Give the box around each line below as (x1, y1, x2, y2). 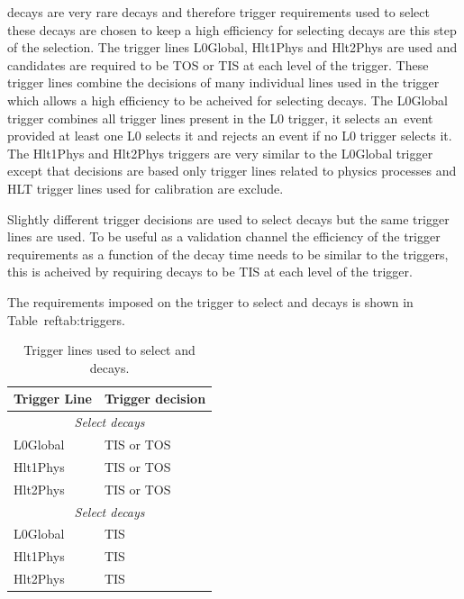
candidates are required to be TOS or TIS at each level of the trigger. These (7, 55, 429, 74)
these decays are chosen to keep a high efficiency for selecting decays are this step (7, 20, 457, 39)
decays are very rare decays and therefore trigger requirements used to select (7, 3, 430, 21)
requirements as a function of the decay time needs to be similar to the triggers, (7, 244, 449, 263)
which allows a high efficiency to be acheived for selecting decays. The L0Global (7, 90, 448, 109)
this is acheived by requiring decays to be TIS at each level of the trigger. (7, 262, 413, 281)
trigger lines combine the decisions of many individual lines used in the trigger (7, 73, 440, 92)
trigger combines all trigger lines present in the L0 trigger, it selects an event (7, 108, 433, 127)
